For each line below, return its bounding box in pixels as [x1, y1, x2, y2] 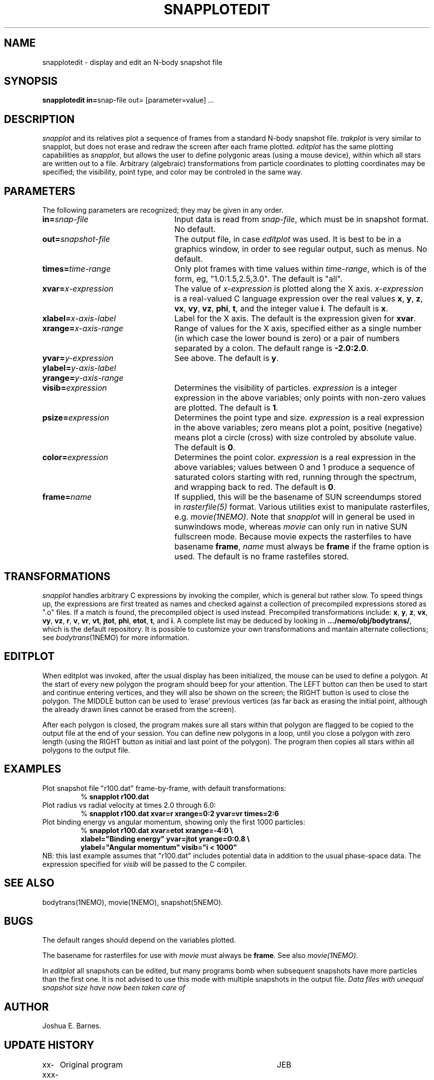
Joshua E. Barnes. [42, 1021, 102, 1030]
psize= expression [42, 413, 109, 423]
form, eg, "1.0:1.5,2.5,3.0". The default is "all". [174, 274, 343, 284]
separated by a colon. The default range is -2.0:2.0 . [174, 343, 369, 354]
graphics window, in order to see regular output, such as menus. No [174, 244, 428, 254]
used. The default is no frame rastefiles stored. [174, 551, 349, 562]
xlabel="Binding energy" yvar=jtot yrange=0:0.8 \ [80, 834, 250, 843]
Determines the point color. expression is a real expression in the [174, 452, 416, 463]
